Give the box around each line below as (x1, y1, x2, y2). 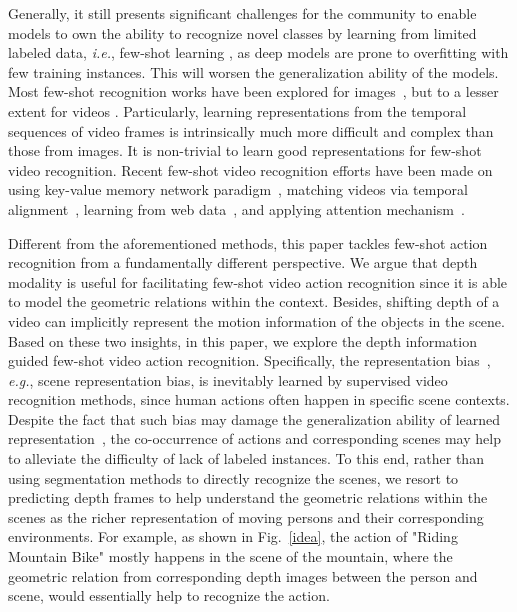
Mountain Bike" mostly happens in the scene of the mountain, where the (8, 546, 453, 567)
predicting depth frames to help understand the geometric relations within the (8, 487, 488, 508)
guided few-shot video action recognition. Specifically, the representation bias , (8, 350, 491, 371)
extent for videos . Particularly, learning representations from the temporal (8, 100, 467, 121)
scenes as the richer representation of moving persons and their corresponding (8, 506, 484, 527)
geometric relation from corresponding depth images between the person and (8, 565, 478, 586)
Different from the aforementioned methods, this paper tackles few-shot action (8, 232, 488, 253)
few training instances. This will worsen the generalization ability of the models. (8, 61, 499, 82)
